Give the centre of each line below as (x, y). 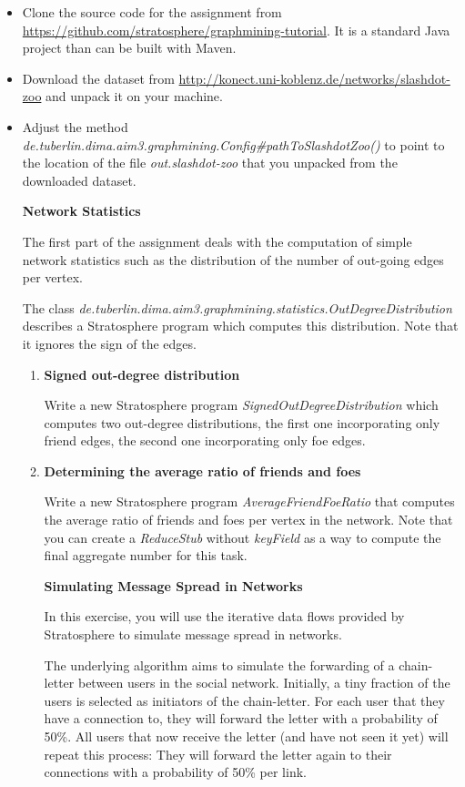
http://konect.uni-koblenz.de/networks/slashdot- (314, 78)
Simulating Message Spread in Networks (173, 585)
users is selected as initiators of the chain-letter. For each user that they (244, 700)
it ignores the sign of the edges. (109, 343)
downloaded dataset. (79, 180)
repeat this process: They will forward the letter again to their (218, 754)
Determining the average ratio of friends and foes (202, 470)
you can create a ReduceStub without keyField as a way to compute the (243, 537)
